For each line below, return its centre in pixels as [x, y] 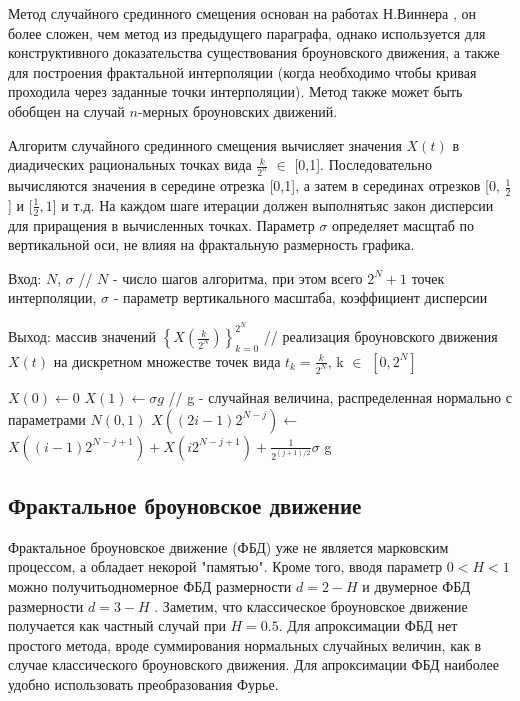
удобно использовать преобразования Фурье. [143, 683]
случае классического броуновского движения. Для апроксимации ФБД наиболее [253, 664]
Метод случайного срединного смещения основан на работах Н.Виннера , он [242, 13]
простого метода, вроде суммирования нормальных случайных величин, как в [245, 644]
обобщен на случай [66, 110]
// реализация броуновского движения [380, 336]
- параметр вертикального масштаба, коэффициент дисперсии [300, 297]
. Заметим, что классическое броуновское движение [311, 605]
